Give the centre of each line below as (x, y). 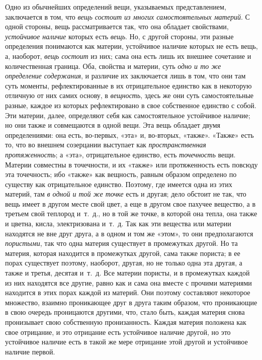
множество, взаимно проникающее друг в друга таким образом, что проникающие (131, 302)
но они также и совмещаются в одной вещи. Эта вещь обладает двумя (113, 125)
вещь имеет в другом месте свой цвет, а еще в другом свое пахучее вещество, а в (130, 203)
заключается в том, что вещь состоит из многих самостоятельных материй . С (127, 16)
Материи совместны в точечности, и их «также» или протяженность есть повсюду (132, 164)
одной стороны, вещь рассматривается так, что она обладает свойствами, (117, 26)
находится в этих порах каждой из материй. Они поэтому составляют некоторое (128, 292)
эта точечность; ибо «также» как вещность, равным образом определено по (121, 174)
